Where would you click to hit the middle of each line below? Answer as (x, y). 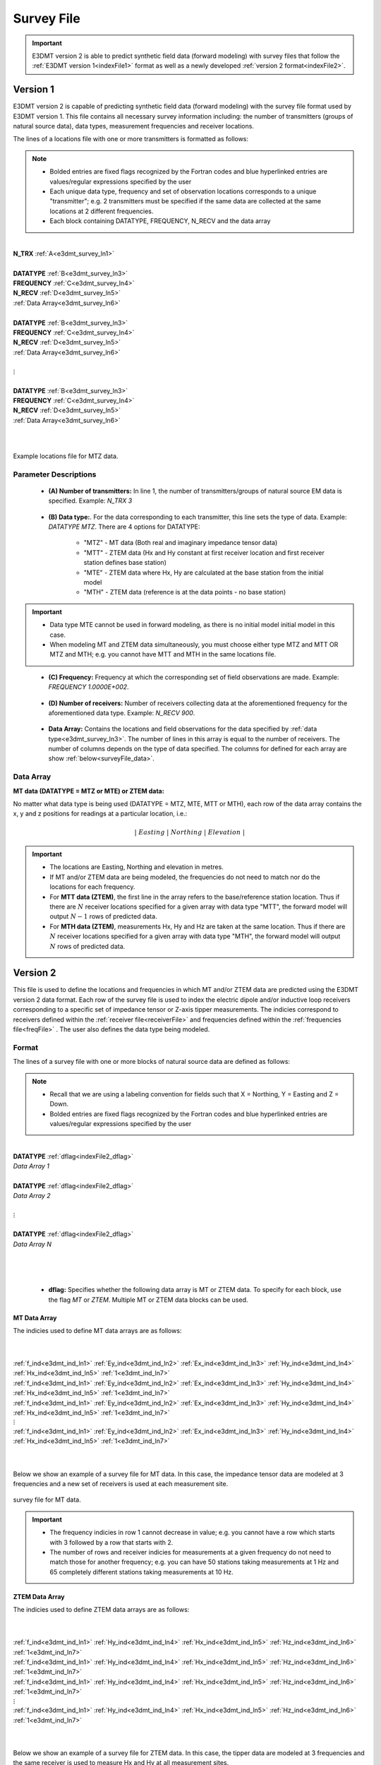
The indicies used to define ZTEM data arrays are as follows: (101, 1610)
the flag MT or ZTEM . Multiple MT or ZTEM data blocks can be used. (148, 1300)
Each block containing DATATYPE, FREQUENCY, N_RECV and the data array (160, 221)
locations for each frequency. (92, 887)
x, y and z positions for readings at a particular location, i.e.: (100, 814)
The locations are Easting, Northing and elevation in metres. (137, 867)
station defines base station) (125, 563)
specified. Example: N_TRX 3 (90, 501)
